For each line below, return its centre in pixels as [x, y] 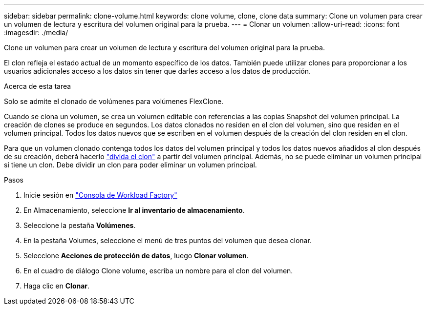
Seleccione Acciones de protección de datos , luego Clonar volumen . [136, 256]
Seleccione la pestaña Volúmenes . [80, 225]
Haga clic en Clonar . [57, 286]
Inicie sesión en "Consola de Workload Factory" [100, 195]
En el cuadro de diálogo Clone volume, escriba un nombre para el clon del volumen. [158, 271]
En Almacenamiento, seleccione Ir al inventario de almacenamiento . [134, 210]
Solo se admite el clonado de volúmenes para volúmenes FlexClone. [114, 101]
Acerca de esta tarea [38, 86]
